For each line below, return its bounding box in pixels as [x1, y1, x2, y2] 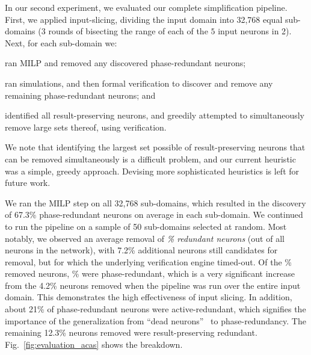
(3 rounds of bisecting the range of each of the [38, 25, 208, 37]
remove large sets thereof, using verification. [5, 120, 167, 133]
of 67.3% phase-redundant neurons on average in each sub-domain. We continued [5, 208, 303, 221]
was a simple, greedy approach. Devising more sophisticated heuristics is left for [5, 164, 300, 177]
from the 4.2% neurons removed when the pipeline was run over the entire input [5, 279, 301, 291]
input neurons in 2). [218, 25, 292, 37]
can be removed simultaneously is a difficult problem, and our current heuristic [5, 152, 296, 165]
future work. [5, 176, 51, 189]
